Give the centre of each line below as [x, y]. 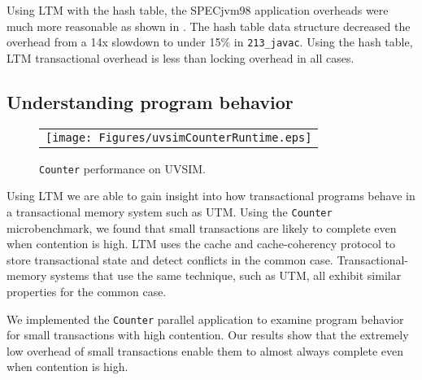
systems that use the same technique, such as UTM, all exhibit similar [226, 275]
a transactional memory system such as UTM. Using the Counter [170, 211]
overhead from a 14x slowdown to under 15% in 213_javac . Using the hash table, [210, 42]
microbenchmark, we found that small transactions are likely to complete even [202, 227]
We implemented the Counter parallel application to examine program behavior [205, 319]
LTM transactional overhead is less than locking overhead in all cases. [181, 57]
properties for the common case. [87, 291]
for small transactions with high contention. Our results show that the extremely [208, 335]
